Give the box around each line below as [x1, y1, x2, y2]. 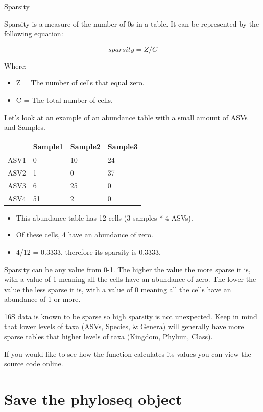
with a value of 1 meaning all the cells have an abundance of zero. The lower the [4, 274, 256, 285]
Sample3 [107, 141, 138, 152]
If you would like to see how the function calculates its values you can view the [4, 348, 251, 359]
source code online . [4, 358, 63, 369]
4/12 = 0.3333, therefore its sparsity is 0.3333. [16, 246, 161, 257]
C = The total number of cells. [16, 94, 113, 105]
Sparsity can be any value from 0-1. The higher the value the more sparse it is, [4, 264, 251, 274]
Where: [4, 60, 27, 71]
